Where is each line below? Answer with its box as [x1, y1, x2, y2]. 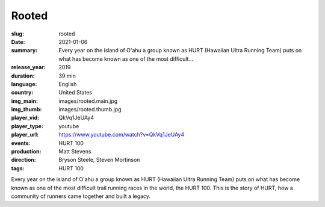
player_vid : [11, 114, 39, 122]
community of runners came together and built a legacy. [11, 193, 150, 200]
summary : [11, 47, 38, 54]
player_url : [11, 131, 39, 138]
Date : [11, 38, 25, 45]
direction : [11, 156, 36, 164]
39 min [58, 72, 76, 79]
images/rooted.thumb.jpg [58, 106, 122, 113]
